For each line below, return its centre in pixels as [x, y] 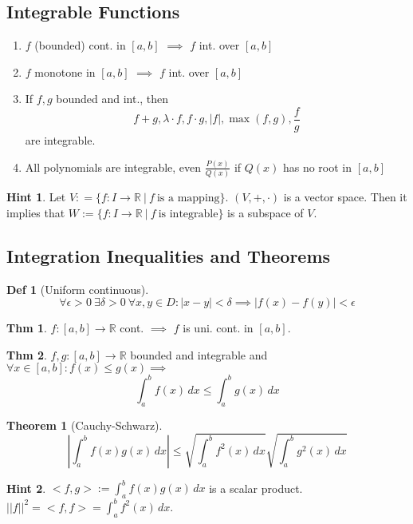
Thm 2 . [27, 354]
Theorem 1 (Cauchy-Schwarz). [85, 425]
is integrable [188, 214]
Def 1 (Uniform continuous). [78, 289]
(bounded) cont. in [80, 45]
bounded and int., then [112, 99]
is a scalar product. [256, 488]
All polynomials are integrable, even [113, 167]
